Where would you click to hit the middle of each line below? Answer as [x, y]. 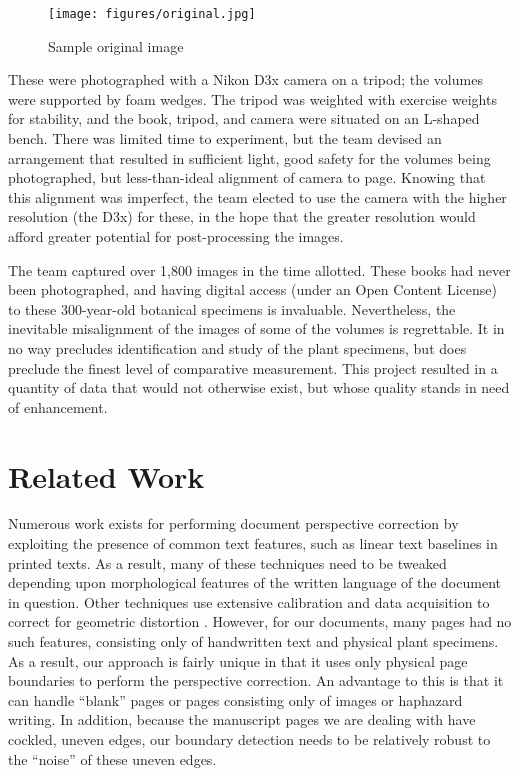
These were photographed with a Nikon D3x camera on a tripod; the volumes [245, 79]
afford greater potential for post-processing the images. [176, 236]
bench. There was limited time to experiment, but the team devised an [225, 138]
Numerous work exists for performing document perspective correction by [233, 523]
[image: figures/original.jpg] [152, 14]
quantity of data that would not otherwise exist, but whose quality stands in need [259, 387]
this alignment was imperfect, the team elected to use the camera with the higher [257, 196]
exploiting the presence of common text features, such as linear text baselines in [253, 543]
